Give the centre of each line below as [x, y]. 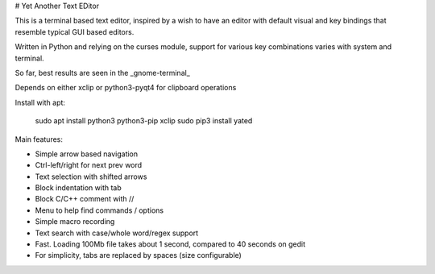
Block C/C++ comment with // [85, 199]
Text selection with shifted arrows [91, 176]
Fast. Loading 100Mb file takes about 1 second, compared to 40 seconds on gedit [170, 244]
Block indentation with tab [79, 188]
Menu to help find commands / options [99, 210]
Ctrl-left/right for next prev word [89, 165]
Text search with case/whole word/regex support [117, 233]
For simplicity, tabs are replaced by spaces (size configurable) [138, 255]
